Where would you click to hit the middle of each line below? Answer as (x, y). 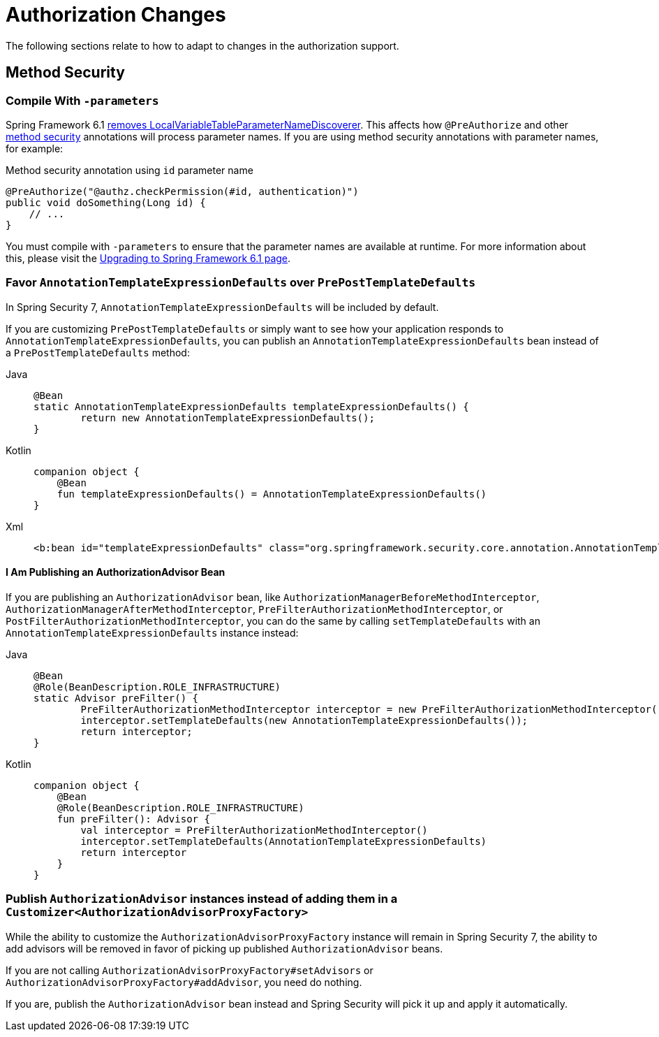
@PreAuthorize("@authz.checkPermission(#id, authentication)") (182, 191)
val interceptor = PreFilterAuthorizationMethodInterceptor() (254, 830)
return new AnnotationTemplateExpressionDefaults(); (228, 418)
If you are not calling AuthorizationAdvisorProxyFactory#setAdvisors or (190, 970)
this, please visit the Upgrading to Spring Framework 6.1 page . (148, 258)
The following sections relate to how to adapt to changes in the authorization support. (202, 45)
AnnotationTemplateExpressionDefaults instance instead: (152, 632)
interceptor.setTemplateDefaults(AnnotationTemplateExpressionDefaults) (284, 841)
